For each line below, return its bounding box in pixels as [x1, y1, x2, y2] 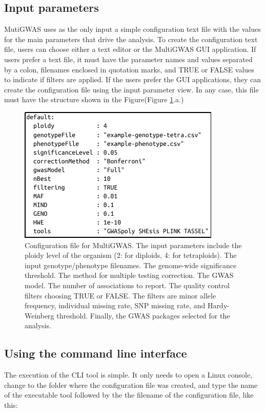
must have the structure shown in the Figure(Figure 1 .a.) [4, 94, 184, 105]
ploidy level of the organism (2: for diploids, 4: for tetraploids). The [25, 250, 237, 260]
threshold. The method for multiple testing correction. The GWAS [25, 270, 234, 280]
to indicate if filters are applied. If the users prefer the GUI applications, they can [4, 74, 261, 85]
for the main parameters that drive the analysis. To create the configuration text [4, 33, 258, 44]
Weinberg [25, 310, 54, 321]
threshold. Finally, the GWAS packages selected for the [56, 310, 230, 321]
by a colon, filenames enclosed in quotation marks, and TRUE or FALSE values [4, 64, 254, 74]
